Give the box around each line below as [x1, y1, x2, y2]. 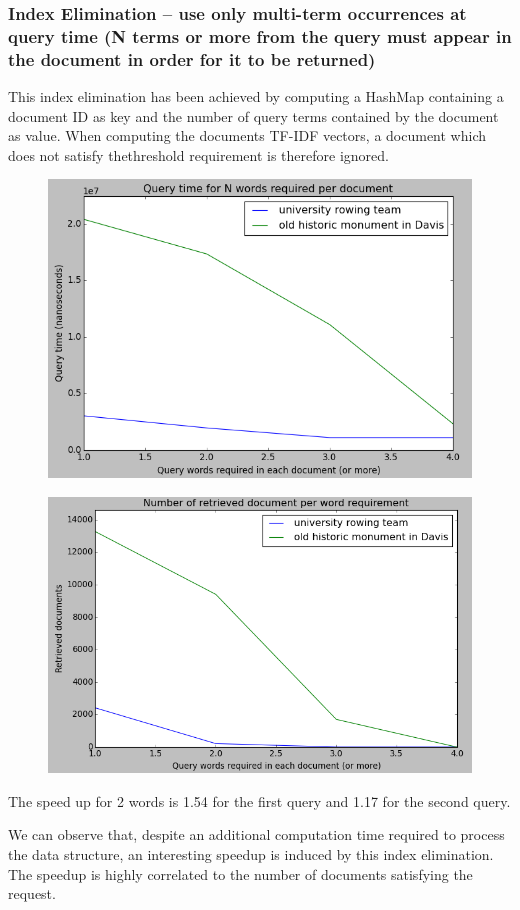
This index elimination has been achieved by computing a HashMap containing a [8, 86, 504, 107]
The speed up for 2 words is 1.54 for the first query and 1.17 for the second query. [8, 790, 511, 811]
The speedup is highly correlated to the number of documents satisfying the [8, 863, 473, 884]
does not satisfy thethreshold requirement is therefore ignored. [8, 144, 389, 165]
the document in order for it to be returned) [8, 46, 376, 71]
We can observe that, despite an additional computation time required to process [8, 824, 505, 845]
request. [8, 883, 56, 904]
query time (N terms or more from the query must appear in [8, 23, 512, 48]
